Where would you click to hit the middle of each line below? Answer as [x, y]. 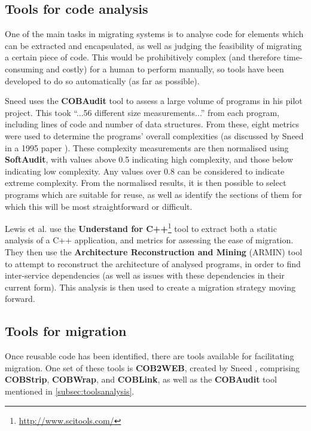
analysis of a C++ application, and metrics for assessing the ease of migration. [149, 240]
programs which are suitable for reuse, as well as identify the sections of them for [153, 194]
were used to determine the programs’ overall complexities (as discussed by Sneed [154, 135]
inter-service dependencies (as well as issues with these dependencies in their [145, 275]
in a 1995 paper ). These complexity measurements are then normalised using [147, 147]
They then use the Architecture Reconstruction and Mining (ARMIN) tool [154, 251]
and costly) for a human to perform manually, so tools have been [165, 68]
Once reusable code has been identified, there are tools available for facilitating [150, 356]
